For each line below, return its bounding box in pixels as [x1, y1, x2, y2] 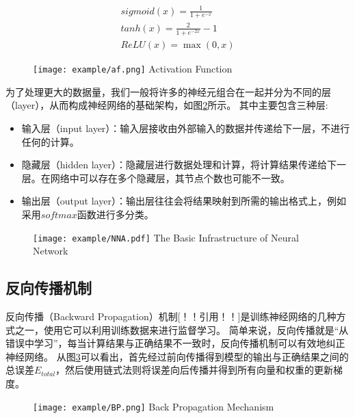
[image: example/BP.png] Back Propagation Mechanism [33, 399, 274, 413]
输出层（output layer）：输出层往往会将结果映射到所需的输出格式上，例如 [21, 194, 346, 208]
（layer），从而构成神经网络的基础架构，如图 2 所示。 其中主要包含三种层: [5, 98, 328, 112]
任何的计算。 [21, 134, 79, 148]
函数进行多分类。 [77, 207, 154, 221]
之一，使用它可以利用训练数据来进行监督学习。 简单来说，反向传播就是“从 [14, 322, 349, 337]
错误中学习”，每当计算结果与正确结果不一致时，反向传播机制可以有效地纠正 [5, 336, 345, 350]
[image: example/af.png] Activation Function [33, 62, 233, 76]
